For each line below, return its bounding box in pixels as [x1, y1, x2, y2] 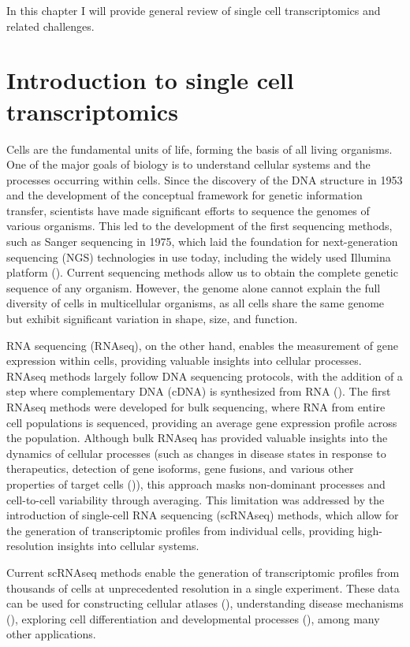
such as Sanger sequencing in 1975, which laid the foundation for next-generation [6, 233, 398, 250]
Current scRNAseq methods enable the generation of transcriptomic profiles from [6, 563, 400, 580]
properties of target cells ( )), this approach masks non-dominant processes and [6, 475, 386, 492]
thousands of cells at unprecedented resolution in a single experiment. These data [6, 579, 400, 596]
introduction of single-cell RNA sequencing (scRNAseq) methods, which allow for [6, 507, 399, 523]
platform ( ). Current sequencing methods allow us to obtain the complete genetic [6, 264, 398, 281]
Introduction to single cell [6, 64, 294, 96]
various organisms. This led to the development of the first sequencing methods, [6, 218, 393, 234]
